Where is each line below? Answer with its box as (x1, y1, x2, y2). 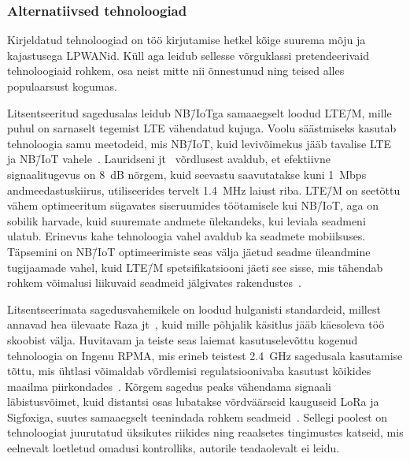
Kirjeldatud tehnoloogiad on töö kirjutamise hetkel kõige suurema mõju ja (7, 32, 366, 48)
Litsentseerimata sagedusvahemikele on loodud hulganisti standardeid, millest (7, 300, 381, 317)
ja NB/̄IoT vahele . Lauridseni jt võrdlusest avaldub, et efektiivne (7, 151, 331, 167)
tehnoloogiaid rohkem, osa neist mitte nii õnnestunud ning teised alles (7, 62, 345, 79)
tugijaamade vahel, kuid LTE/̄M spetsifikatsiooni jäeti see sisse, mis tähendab (7, 258, 383, 275)
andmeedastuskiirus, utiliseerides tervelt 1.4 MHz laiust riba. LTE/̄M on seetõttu (7, 181, 401, 198)
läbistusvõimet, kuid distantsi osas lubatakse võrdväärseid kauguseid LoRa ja (7, 393, 379, 410)
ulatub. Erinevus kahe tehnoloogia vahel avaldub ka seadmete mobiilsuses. (7, 228, 366, 244)
